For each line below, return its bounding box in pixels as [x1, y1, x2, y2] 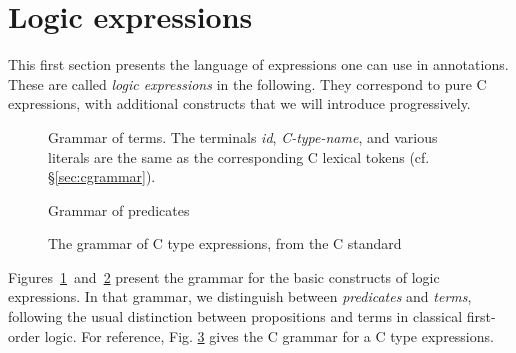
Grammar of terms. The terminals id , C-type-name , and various [48, 126, 438, 147]
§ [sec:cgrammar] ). [48, 166, 156, 187]
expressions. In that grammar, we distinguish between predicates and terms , [8, 286, 472, 307]
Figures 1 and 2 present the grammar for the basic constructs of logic [8, 266, 440, 287]
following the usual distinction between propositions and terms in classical [8, 306, 463, 327]
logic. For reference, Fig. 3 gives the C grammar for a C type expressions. [44, 325, 494, 346]
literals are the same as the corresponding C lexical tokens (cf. [48, 146, 430, 167]
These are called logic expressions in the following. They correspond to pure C [8, 73, 487, 94]
